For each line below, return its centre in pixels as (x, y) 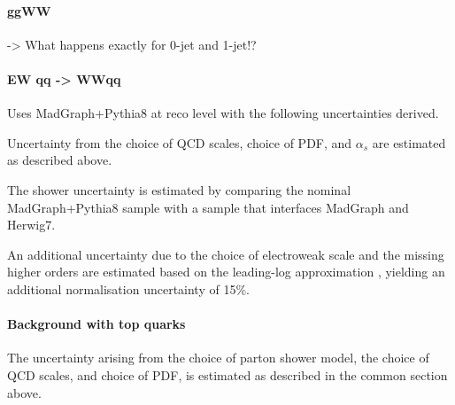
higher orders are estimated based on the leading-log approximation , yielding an (226, 272)
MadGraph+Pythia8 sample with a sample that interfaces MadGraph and (208, 207)
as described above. (60, 160)
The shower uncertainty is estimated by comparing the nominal (179, 189)
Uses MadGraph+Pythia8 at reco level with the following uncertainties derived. (223, 113)
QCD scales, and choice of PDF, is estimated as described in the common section (227, 374)
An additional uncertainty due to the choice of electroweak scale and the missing (226, 254)
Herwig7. (31, 225)
